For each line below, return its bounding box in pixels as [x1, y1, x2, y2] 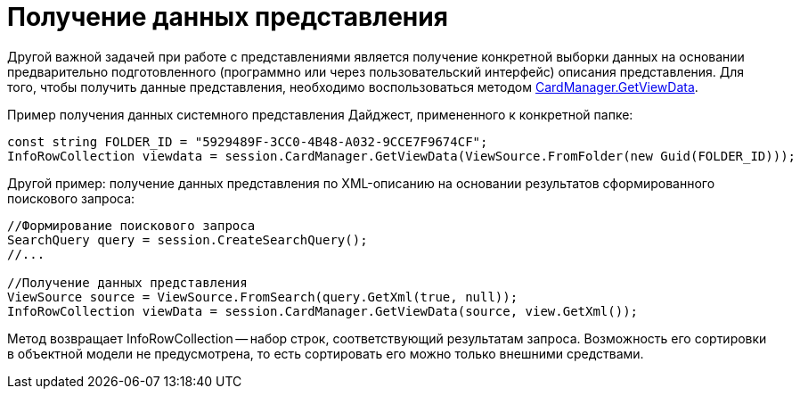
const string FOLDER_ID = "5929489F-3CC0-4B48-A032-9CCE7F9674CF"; [7, 134, 488, 149]
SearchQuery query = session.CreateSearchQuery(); [7, 232, 368, 247]
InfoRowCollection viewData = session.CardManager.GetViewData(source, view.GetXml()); [7, 303, 639, 318]
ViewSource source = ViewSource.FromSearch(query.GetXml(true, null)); [7, 289, 518, 304]
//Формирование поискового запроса [7, 218, 256, 233]
